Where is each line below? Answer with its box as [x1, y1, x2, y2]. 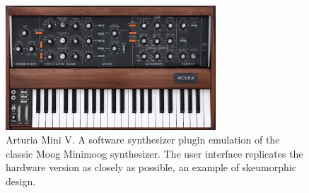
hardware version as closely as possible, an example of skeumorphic [6, 160, 296, 175]
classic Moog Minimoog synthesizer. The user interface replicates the [6, 146, 303, 160]
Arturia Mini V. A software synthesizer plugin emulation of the [6, 132, 280, 147]
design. [6, 174, 36, 189]
